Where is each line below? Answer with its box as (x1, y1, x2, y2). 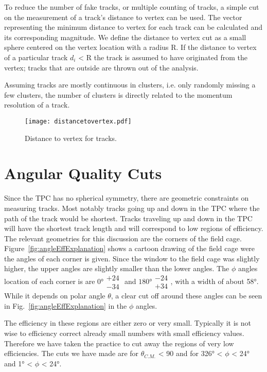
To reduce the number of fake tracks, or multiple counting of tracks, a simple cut (4, 2, 259, 12)
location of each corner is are (4, 276, 95, 287)
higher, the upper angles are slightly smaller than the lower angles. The (4, 263, 229, 274)
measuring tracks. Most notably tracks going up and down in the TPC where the (4, 202, 260, 213)
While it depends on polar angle (4, 290, 105, 301)
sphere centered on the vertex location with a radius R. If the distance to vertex (4, 42, 257, 52)
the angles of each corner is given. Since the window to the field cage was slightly (4, 253, 260, 263)
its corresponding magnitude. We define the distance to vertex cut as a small (4, 31, 246, 42)
